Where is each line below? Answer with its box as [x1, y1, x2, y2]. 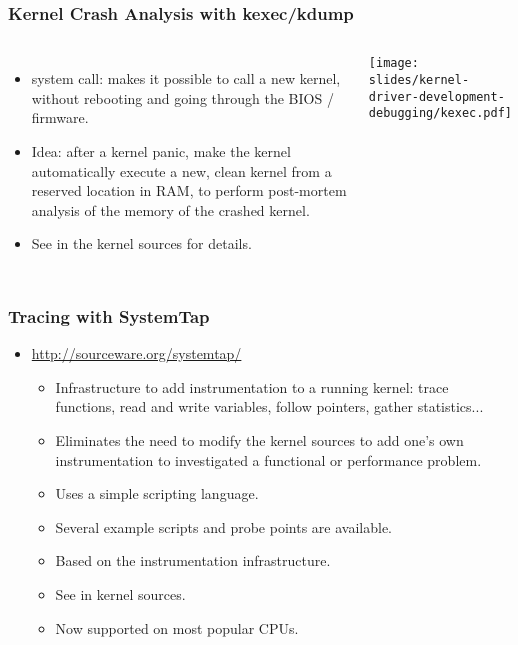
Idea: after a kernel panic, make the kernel [31, 141, 291, 161]
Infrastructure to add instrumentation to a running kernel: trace [55, 376, 449, 397]
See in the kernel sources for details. [31, 233, 252, 254]
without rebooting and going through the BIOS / [31, 87, 334, 108]
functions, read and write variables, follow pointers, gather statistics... [55, 396, 484, 417]
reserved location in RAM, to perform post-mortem [31, 180, 347, 201]
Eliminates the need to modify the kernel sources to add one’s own [55, 429, 464, 450]
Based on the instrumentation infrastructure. [55, 550, 331, 571]
